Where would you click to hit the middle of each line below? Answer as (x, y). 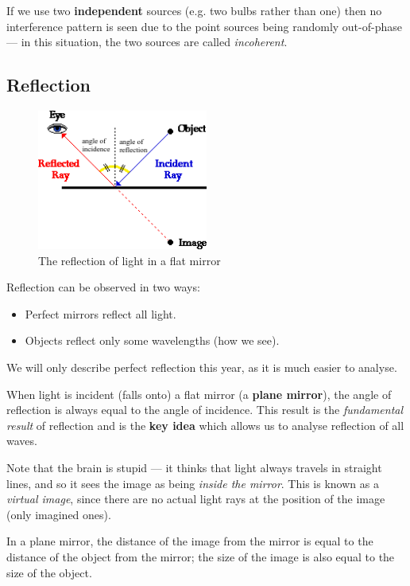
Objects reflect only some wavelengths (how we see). (152, 340)
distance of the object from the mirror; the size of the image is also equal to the (201, 556)
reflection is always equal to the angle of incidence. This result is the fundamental (205, 410)
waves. (22, 441)
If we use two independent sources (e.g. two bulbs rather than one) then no (194, 10)
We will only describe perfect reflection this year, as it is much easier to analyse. (202, 367)
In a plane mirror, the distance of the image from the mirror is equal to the (190, 541)
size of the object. (49, 572)
